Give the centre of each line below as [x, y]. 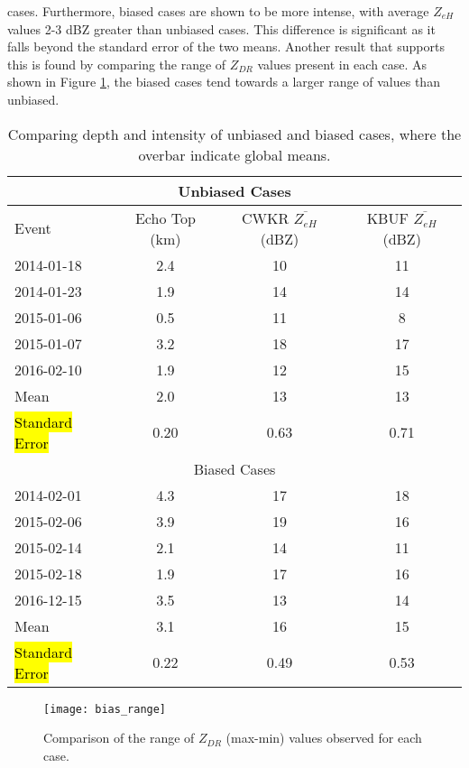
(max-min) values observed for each [324, 738]
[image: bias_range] [105, 709]
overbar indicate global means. [234, 154]
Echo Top [165, 217]
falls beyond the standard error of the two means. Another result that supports [226, 46]
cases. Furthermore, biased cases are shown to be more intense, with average [218, 11]
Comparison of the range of [119, 738]
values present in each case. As [342, 64]
